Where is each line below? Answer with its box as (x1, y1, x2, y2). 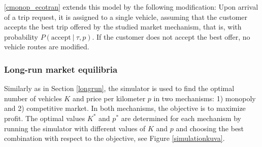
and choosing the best (176, 123, 244, 133)
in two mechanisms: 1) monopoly (153, 93, 256, 103)
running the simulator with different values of (4, 123, 146, 133)
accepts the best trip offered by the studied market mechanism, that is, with (4, 21, 242, 32)
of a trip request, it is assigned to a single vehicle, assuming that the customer (4, 11, 248, 22)
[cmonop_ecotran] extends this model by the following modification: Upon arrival (4, 2, 258, 12)
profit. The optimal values (4, 112, 85, 123)
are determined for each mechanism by (121, 112, 241, 123)
